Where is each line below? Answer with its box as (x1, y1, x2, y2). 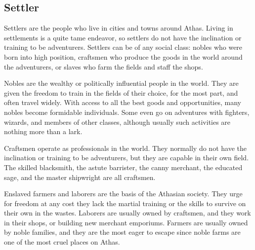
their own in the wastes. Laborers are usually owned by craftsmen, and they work (4, 208, 251, 218)
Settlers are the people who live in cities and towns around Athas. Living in (4, 23, 233, 33)
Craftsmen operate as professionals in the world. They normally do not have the (4, 143, 247, 153)
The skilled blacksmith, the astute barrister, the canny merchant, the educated (4, 162, 243, 172)
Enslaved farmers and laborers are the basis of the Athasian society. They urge (4, 188, 243, 199)
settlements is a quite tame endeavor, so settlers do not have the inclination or (4, 32, 242, 42)
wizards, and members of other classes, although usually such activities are (4, 116, 231, 127)
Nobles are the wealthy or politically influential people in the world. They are (4, 78, 239, 88)
